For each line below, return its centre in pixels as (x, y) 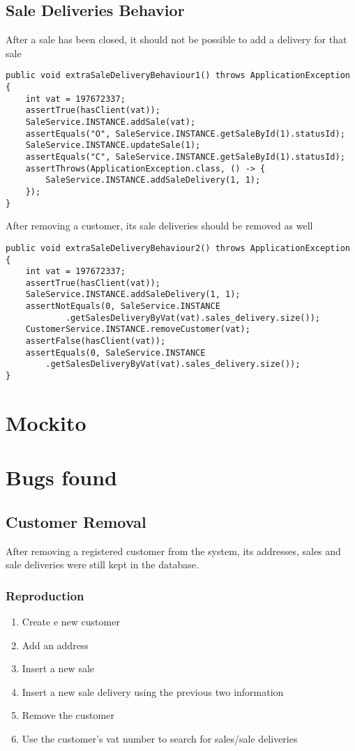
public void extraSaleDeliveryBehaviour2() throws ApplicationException (178, 248)
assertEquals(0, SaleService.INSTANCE (115, 352)
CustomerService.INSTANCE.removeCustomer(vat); (138, 329)
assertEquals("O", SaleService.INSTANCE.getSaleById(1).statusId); (185, 134)
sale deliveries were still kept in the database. (102, 564)
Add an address (55, 645)
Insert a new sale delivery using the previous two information (153, 691)
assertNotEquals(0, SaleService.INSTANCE (123, 306)
